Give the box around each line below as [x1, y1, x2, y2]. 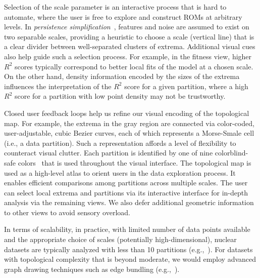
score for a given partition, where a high [124, 81, 248, 91]
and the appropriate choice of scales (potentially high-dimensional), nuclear [4, 234, 237, 245]
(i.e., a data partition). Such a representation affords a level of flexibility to [4, 137, 236, 148]
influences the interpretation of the [4, 81, 112, 91]
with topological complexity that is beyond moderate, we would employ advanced [4, 254, 256, 264]
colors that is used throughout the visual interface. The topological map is [18, 157, 251, 168]
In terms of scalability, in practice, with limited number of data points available [4, 224, 250, 234]
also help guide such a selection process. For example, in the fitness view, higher [4, 51, 252, 61]
